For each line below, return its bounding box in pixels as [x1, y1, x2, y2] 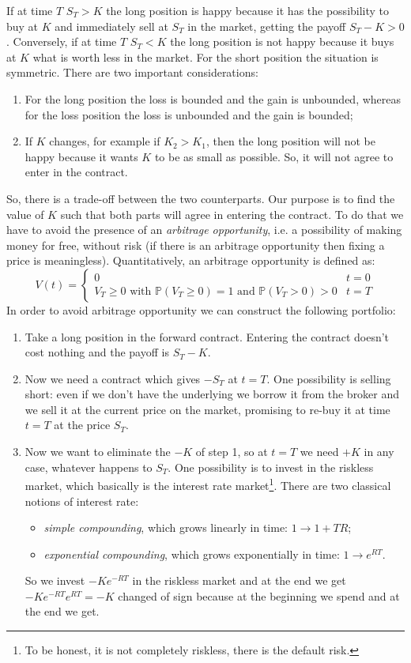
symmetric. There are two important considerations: [6, 64, 258, 81]
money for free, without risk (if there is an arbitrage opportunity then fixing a [6, 236, 385, 253]
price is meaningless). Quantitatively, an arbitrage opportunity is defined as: [6, 252, 375, 269]
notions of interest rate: [25, 492, 139, 509]
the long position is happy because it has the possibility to [106, 2, 390, 18]
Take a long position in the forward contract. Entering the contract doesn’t [25, 328, 390, 345]
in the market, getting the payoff [187, 17, 346, 34]
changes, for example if [49, 133, 160, 149]
